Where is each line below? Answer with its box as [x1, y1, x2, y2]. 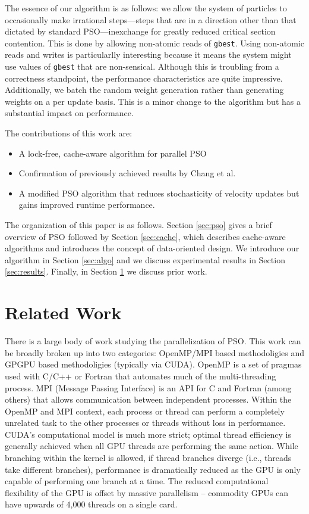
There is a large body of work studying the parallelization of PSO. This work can [5, 335, 301, 347]
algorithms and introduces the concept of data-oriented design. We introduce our [5, 242, 299, 254]
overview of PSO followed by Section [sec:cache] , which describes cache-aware [5, 230, 286, 242]
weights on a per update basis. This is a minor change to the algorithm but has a [5, 95, 301, 107]
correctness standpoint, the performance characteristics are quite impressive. [5, 71, 283, 84]
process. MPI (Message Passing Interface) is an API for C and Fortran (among [5, 381, 292, 394]
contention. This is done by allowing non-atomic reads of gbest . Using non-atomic [5, 36, 304, 49]
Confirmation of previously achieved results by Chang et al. [18, 167, 236, 179]
